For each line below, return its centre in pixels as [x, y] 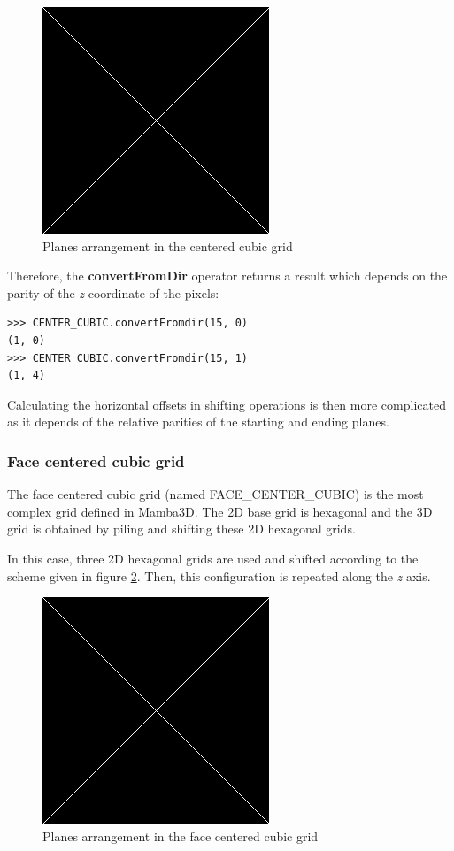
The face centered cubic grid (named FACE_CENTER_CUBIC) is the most [215, 494]
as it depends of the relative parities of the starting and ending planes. [198, 422]
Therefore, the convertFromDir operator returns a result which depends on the [227, 276]
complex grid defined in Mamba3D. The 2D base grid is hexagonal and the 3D [220, 511]
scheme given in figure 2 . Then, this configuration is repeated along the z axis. [219, 575]
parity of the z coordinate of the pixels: [113, 292]
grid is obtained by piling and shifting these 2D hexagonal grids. [181, 529]
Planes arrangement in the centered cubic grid [168, 245]
